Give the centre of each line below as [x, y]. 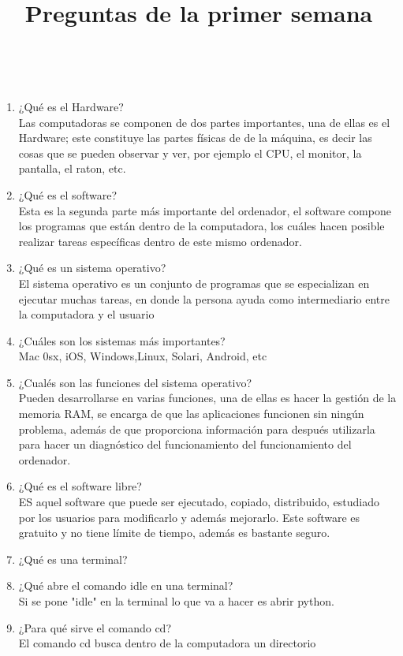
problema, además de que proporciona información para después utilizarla [197, 429]
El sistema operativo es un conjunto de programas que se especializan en [194, 283]
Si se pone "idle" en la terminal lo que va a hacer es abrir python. [176, 601]
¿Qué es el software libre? [80, 486]
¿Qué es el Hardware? [71, 106]
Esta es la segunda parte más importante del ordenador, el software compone [205, 210]
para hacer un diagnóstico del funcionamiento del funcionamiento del [185, 444]
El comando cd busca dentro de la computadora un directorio [167, 643]
